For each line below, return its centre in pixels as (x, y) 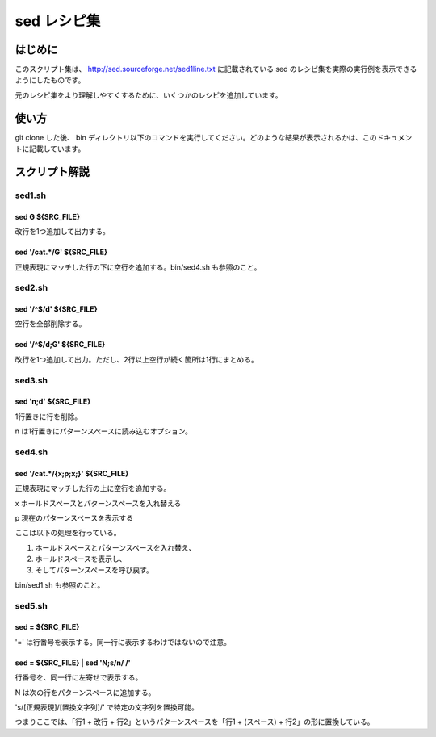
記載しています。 (57, 149)
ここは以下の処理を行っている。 (68, 533)
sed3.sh (31, 380)
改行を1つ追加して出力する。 (63, 232)
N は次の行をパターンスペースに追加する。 (85, 692)
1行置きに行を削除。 (48, 417)
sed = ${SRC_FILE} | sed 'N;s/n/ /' (73, 663)
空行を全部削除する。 (50, 324)
